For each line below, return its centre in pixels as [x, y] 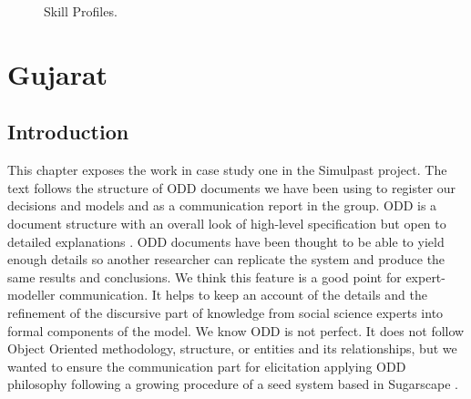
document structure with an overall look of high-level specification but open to [227, 223]
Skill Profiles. [81, 11]
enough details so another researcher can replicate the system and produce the [226, 259]
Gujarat [58, 73]
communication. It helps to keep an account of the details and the [244, 295]
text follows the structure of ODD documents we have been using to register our [232, 187]
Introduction [68, 132]
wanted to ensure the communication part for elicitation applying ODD [207, 366]
